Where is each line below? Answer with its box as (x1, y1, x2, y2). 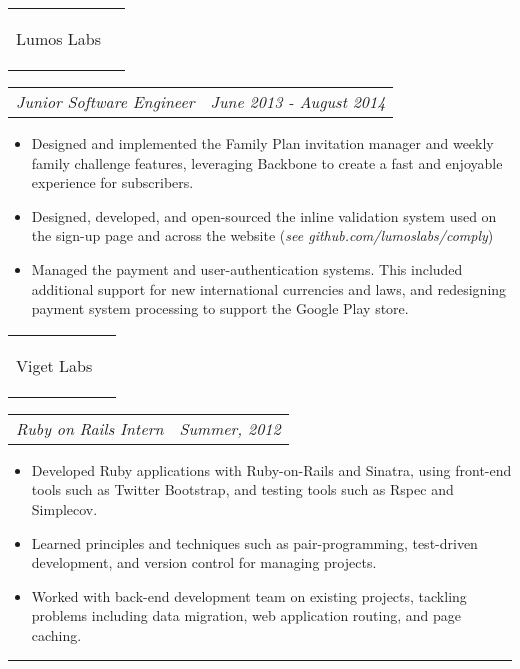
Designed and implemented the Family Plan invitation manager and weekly (31, 133, 494, 153)
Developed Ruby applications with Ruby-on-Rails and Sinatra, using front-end (31, 459, 512, 480)
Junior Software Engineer (16, 90, 195, 113)
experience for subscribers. (31, 172, 194, 193)
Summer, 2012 (179, 416, 281, 440)
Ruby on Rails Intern (16, 416, 164, 440)
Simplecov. (31, 498, 98, 519)
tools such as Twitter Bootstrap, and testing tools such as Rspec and (31, 479, 454, 500)
